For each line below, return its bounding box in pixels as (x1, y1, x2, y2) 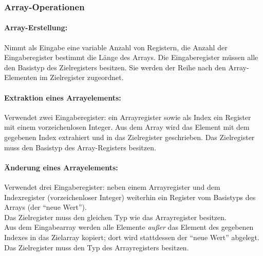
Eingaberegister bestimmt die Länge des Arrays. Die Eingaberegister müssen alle (4, 52, 258, 63)
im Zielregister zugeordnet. (40, 72, 124, 83)
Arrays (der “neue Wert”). (4, 202, 87, 212)
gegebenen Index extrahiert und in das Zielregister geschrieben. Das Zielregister (4, 132, 255, 142)
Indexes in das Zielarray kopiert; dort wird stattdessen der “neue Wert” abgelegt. (4, 231, 259, 242)
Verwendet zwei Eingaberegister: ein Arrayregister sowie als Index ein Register (4, 111, 251, 122)
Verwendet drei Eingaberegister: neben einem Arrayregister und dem (4, 181, 220, 192)
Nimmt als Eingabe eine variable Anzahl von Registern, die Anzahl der (4, 42, 228, 52)
